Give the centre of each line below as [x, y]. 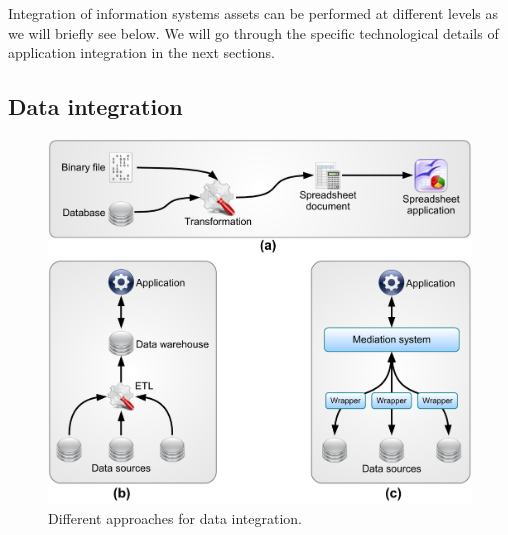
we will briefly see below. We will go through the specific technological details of [253, 32]
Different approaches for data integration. [175, 517]
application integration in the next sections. [141, 52]
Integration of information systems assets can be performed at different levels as [253, 13]
